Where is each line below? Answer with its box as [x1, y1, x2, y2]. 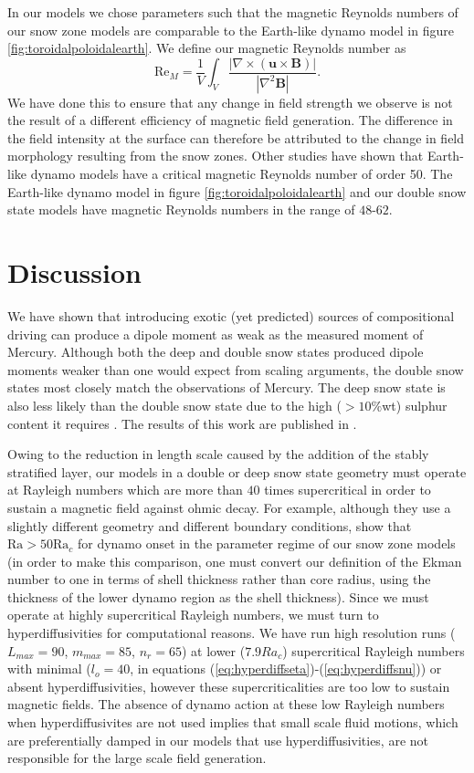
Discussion [7, 254, 142, 291]
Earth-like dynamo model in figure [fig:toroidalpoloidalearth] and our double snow [7, 182, 467, 201]
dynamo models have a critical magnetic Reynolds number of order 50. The [30, 164, 453, 183]
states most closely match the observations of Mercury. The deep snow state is [7, 378, 446, 397]
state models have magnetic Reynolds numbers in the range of [7, 200, 355, 219]
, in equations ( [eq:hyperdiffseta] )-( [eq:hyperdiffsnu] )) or [130, 659, 442, 678]
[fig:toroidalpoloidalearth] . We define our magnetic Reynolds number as [7, 38, 406, 57]
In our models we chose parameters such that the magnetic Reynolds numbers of [7, 3, 458, 21]
